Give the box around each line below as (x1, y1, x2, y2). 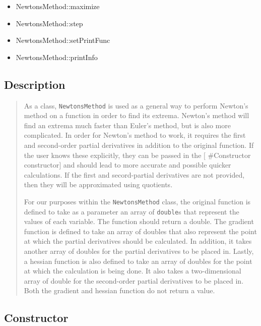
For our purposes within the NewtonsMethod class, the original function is (24, 196, 251, 206)
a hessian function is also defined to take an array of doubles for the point (24, 255, 252, 266)
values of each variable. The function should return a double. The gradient (24, 216, 254, 227)
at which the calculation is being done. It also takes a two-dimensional (24, 265, 241, 276)
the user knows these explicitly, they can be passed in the (24, 149, 202, 160)
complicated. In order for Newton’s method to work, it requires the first (24, 130, 246, 140)
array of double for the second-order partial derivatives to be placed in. (24, 275, 244, 286)
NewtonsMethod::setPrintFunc (16, 35, 110, 45)
